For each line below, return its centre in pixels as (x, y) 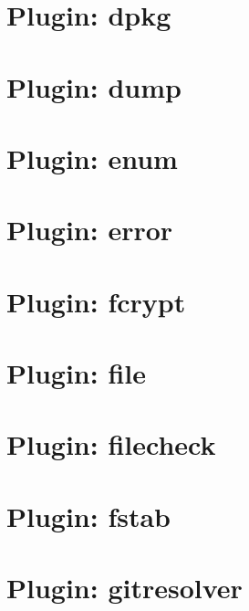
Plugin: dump (94, 86)
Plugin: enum (92, 158)
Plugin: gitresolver (124, 588)
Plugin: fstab (89, 516)
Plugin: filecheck (111, 444)
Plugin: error (90, 230)
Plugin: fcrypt (96, 301)
